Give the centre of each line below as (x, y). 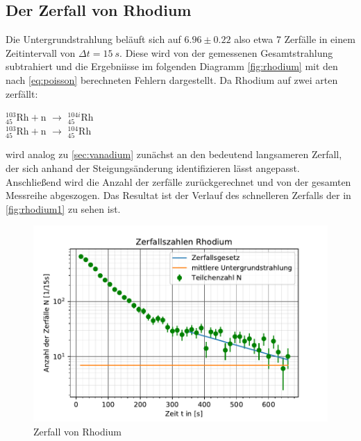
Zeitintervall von (41, 52)
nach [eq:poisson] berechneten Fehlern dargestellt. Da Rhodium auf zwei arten (172, 79)
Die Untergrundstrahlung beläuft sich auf (93, 39)
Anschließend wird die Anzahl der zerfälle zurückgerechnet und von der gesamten (178, 181)
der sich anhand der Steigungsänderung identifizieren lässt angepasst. (153, 168)
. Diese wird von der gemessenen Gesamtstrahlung (226, 52)
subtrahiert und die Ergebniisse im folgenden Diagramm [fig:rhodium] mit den (172, 66)
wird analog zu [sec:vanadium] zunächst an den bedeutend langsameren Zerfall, (174, 154)
